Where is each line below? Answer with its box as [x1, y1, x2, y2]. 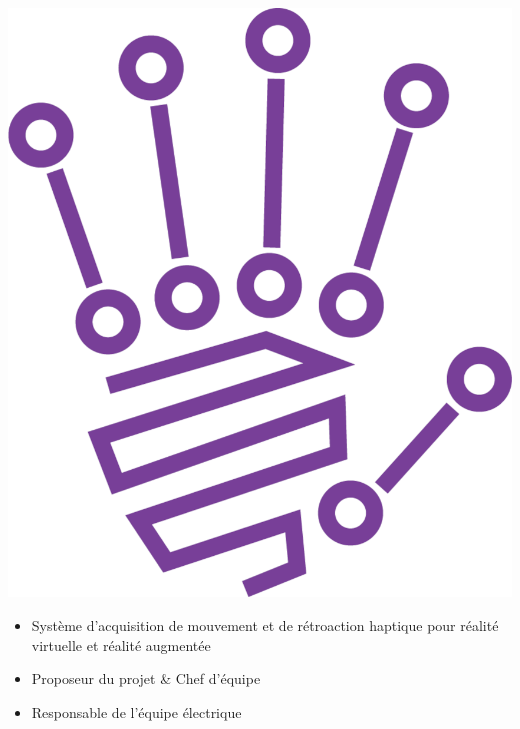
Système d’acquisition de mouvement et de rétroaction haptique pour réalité [31, 615, 499, 636]
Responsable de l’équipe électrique [31, 701, 242, 722]
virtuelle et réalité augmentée [31, 634, 211, 655]
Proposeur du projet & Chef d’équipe [31, 668, 261, 689]
